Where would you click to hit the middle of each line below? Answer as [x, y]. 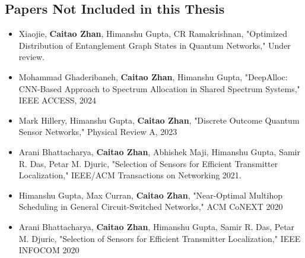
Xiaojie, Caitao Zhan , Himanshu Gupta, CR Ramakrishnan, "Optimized [153, 34]
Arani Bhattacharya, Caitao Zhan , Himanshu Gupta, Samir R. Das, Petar [157, 226]
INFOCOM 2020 [49, 250]
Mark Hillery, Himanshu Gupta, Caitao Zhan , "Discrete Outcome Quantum [159, 120]
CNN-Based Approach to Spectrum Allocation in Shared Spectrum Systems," [159, 88]
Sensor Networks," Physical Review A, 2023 [98, 132]
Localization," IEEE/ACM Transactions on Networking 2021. [130, 175]
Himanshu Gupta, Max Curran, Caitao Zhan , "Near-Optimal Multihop [150, 195]
